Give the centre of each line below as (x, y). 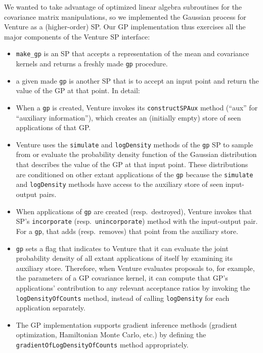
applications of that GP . (53, 127)
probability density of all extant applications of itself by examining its (124, 258)
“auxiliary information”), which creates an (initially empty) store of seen (128, 117)
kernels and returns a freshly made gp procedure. (92, 64)
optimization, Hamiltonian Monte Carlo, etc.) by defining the (111, 335)
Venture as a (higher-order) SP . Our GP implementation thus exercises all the (125, 27)
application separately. (51, 308)
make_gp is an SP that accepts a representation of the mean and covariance (133, 53)
